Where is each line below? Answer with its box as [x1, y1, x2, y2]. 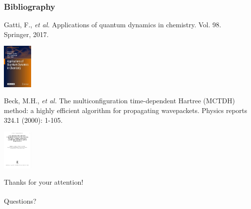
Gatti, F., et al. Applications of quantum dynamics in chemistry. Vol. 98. [4, 19, 221, 30]
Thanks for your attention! [4, 177, 84, 187]
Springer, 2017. [4, 29, 49, 39]
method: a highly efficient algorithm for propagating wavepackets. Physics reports [4, 105, 248, 115]
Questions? [4, 196, 36, 206]
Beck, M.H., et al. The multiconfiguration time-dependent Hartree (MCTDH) [4, 95, 235, 106]
